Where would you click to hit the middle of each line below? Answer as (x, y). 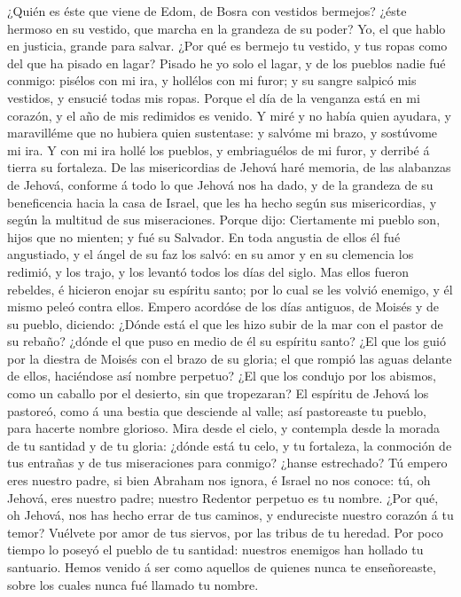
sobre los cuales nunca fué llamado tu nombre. (133, 584)
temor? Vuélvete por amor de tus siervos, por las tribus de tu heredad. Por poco (225, 532)
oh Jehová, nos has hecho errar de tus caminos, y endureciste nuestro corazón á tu (230, 515)
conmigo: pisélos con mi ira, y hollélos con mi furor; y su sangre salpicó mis (212, 80)
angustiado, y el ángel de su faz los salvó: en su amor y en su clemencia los (211, 254)
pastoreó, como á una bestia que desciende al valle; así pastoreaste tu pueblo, (217, 410)
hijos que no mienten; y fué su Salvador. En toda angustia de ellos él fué (204, 236)
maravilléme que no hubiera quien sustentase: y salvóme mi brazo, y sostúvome (223, 133)
